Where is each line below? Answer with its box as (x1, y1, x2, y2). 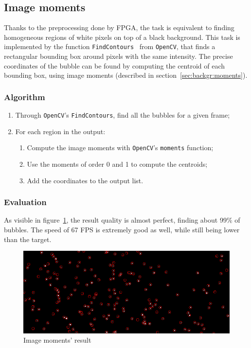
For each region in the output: (15, 126, 106, 136)
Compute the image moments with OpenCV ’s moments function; (27, 142, 214, 153)
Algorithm (4, 90, 45, 103)
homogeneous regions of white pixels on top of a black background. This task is (4, 32, 240, 42)
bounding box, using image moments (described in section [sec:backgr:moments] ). (4, 70, 248, 80)
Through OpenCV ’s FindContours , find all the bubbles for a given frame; (15, 110, 230, 120)
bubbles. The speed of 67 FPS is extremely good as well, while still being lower (4, 224, 240, 234)
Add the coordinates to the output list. (27, 175, 143, 185)
